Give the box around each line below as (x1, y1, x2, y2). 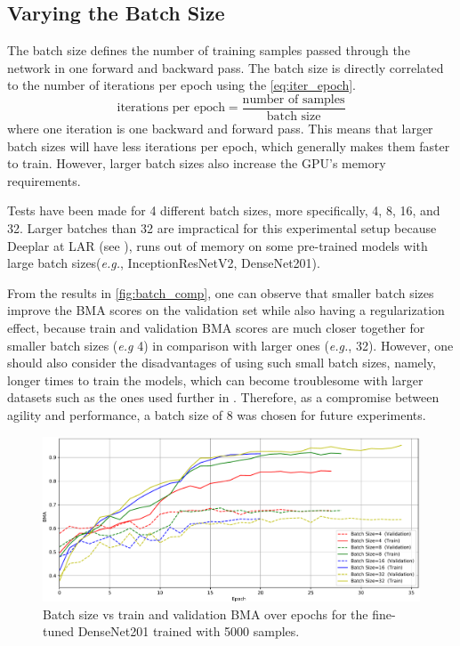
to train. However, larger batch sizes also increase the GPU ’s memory (7, 154, 386, 173)
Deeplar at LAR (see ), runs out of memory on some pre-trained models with (7, 236, 428, 254)
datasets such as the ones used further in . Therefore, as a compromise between (7, 388, 440, 407)
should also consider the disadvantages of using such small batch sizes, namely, (7, 353, 436, 372)
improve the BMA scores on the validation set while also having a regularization (7, 301, 445, 319)
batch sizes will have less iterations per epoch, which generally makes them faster (7, 136, 450, 155)
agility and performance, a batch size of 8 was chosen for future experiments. (7, 405, 426, 424)
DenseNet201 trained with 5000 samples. (77, 622, 300, 641)
